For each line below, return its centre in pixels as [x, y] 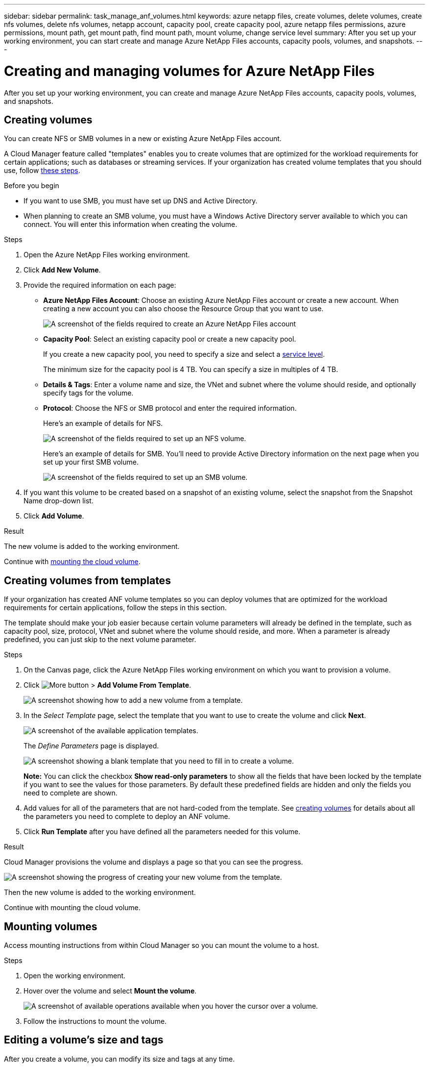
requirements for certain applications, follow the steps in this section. [115, 608]
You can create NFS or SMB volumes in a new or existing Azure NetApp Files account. [143, 139]
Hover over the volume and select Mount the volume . [110, 991]
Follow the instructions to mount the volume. [95, 1021]
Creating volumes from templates [87, 580]
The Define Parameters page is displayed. [91, 746]
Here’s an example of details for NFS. [103, 423]
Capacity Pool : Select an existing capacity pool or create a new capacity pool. [170, 339]
